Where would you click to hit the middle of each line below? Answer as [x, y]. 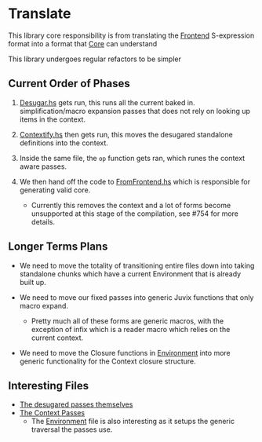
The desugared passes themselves [76, 404]
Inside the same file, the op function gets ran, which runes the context [132, 158]
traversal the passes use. [72, 429]
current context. [57, 338]
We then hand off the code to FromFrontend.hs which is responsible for [135, 181]
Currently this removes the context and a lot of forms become [131, 205]
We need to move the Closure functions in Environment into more [125, 353]
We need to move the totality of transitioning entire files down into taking [137, 265]
